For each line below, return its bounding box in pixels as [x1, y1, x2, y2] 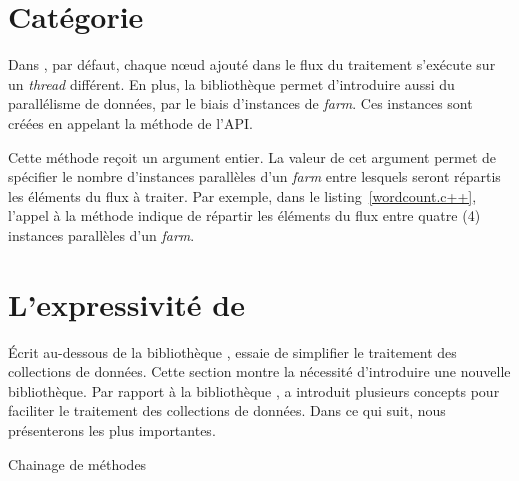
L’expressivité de [8, 283, 245, 324]
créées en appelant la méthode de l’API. [8, 112, 253, 133]
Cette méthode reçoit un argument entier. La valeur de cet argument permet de [8, 146, 497, 167]
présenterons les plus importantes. [8, 419, 216, 440]
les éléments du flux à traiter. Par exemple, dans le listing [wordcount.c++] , [8, 185, 477, 206]
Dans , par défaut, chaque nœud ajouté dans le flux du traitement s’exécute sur [8, 54, 496, 75]
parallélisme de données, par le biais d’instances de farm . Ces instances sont [8, 93, 473, 114]
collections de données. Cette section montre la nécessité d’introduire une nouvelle [8, 361, 511, 382]
